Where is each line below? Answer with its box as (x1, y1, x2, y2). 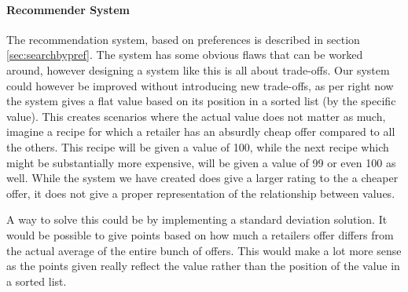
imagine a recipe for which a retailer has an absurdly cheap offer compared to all (6, 123, 395, 140)
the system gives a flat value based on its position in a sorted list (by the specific (6, 93, 396, 109)
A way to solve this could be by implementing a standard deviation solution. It (6, 211, 388, 228)
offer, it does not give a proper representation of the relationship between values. (6, 184, 395, 201)
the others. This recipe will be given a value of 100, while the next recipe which (6, 138, 389, 155)
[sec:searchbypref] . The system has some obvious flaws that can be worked (6, 46, 363, 63)
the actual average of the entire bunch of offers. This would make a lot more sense (6, 242, 402, 258)
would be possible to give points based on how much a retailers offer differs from (6, 226, 394, 243)
